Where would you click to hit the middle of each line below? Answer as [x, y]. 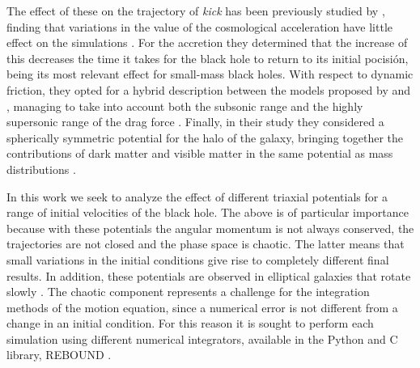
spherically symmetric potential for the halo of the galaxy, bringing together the [205, 137]
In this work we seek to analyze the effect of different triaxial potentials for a [197, 196]
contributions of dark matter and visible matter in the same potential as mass [200, 153]
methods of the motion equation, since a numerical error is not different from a [202, 307]
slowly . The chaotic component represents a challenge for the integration [188, 292]
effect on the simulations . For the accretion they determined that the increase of [207, 42]
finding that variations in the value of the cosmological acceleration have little [200, 26]
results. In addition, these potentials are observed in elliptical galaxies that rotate [209, 275]
